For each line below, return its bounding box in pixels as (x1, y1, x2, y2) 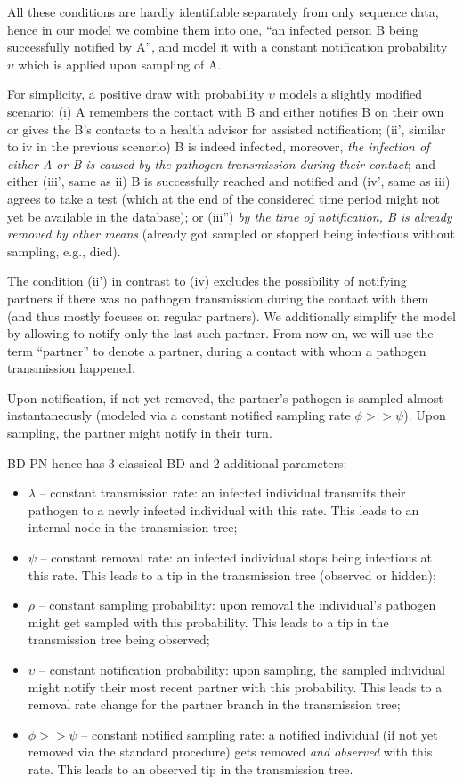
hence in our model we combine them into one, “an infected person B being (7, 20, 418, 38)
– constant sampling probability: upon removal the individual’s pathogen (38, 595, 436, 614)
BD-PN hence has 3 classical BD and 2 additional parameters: (7, 453, 347, 472)
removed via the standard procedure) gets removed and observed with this (28, 742, 433, 761)
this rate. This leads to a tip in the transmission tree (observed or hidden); (28, 565, 436, 584)
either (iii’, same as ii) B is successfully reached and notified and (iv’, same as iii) (7, 172, 451, 190)
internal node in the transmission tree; (28, 518, 238, 537)
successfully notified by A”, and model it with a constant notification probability (7, 37, 448, 56)
